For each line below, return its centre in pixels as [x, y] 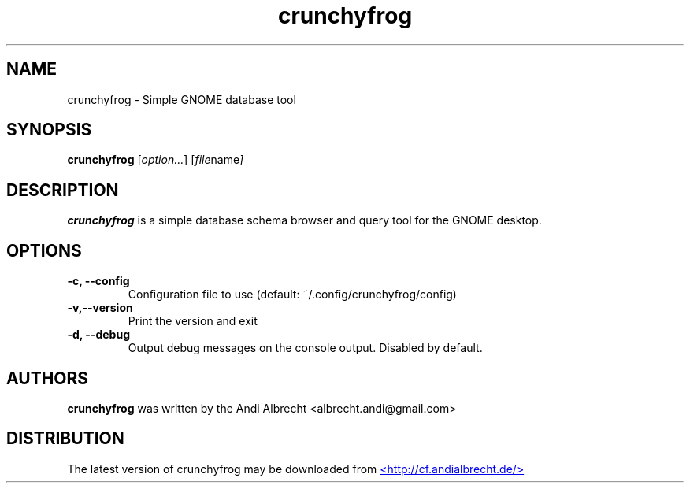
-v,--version [100, 308]
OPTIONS [44, 250]
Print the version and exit [193, 321]
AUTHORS [48, 378]
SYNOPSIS [49, 130]
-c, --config [98, 281]
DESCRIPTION [63, 190]
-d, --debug [98, 335]
